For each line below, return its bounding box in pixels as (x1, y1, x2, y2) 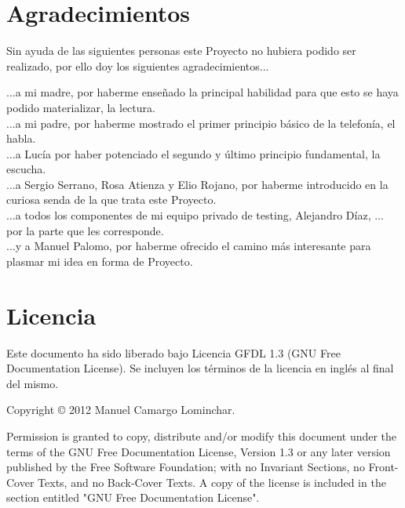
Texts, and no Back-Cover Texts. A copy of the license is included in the (38, 474, 386, 490)
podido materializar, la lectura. (6, 99, 155, 115)
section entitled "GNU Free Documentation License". (6, 489, 260, 506)
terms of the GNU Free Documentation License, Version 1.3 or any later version (6, 443, 391, 459)
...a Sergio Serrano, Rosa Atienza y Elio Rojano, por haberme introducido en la (6, 176, 389, 192)
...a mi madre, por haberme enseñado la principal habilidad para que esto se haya (6, 84, 399, 100)
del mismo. (6, 375, 59, 391)
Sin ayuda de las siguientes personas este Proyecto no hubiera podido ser (6, 42, 356, 59)
